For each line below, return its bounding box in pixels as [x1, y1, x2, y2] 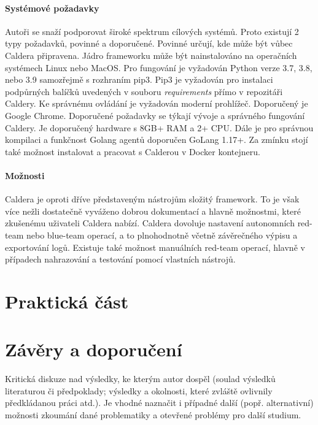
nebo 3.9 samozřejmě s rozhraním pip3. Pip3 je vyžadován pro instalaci [5, 73, 273, 86]
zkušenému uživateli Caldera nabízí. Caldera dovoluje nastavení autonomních [5, 216, 295, 229]
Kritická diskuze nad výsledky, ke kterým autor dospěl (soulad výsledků [5, 372, 276, 385]
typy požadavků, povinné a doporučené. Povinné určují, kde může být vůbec [5, 37, 293, 50]
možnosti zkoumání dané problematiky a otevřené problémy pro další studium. [5, 408, 301, 421]
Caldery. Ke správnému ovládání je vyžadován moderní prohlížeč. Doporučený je [5, 97, 308, 110]
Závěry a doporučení [5, 337, 182, 362]
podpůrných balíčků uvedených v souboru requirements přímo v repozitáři [5, 85, 283, 98]
